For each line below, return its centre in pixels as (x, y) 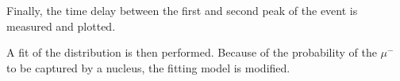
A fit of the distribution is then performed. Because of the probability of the (192, 52)
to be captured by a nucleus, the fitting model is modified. (148, 67)
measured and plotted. (61, 26)
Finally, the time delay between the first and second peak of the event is (182, 10)
